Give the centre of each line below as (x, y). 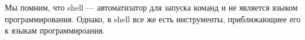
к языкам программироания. (55, 30)
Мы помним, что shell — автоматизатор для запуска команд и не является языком (151, 7)
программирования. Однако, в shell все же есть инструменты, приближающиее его (153, 19)
